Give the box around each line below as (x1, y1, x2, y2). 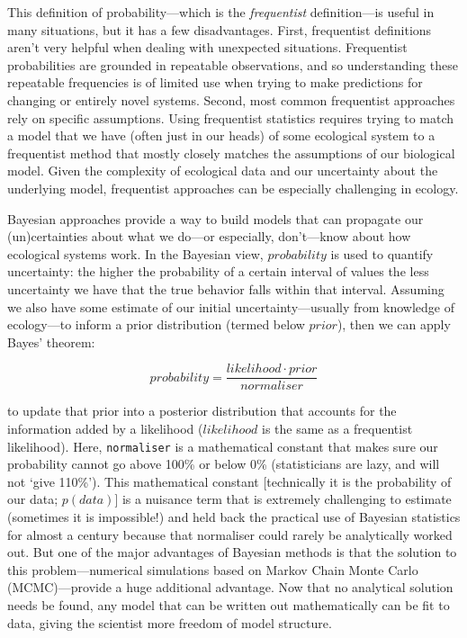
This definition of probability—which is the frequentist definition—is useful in (7, 3, 435, 21)
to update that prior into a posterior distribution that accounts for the (7, 401, 397, 420)
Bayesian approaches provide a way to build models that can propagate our (7, 209, 424, 228)
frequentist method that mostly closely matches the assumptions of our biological (7, 143, 455, 162)
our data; (7, 490, 58, 508)
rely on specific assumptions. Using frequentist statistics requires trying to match (7, 108, 454, 127)
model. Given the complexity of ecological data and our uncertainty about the (7, 161, 438, 180)
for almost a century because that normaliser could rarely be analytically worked (7, 525, 453, 544)
